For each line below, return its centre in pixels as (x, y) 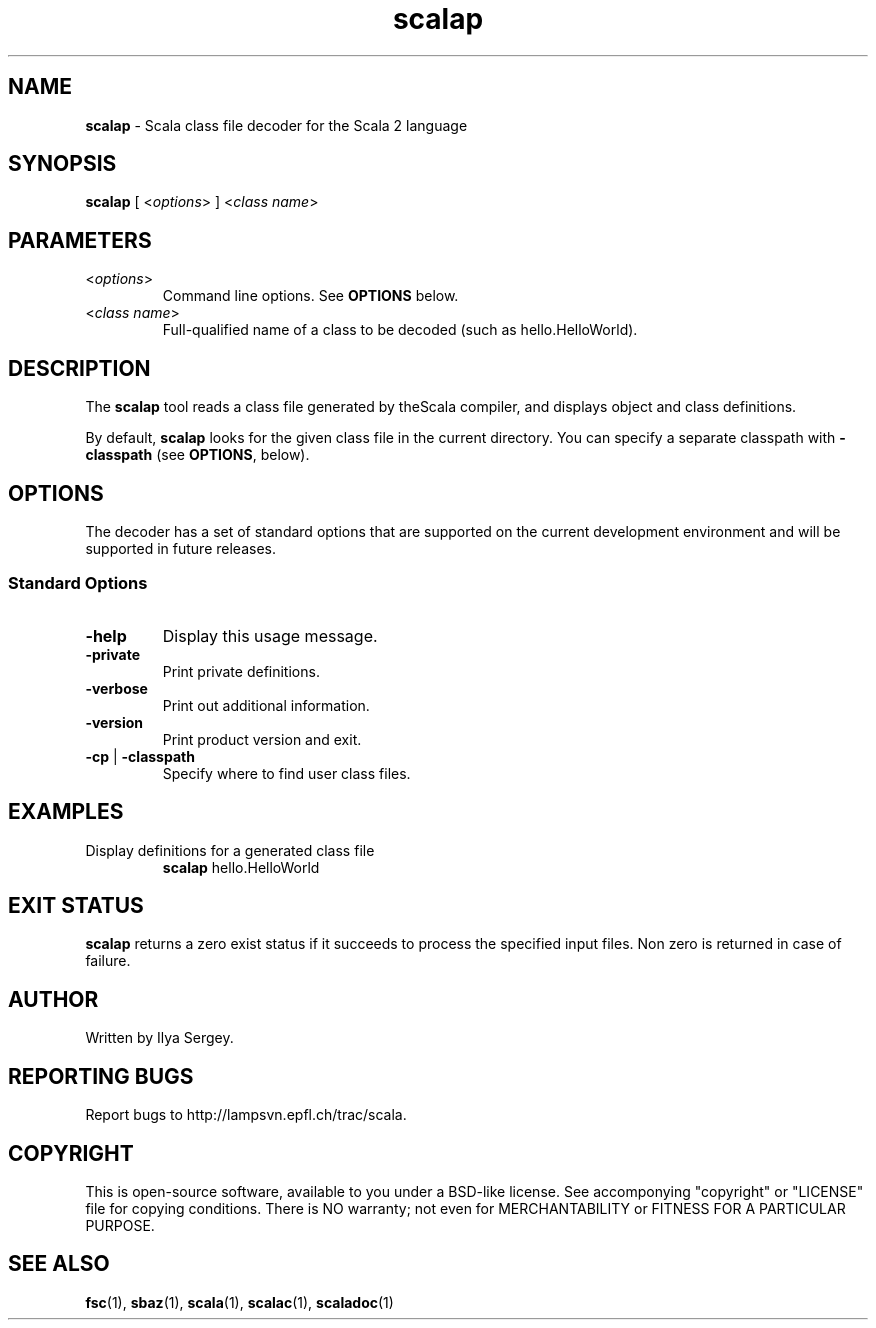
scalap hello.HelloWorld (241, 867)
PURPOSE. (120, 1225)
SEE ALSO (59, 1264)
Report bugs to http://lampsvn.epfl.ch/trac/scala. (246, 1115)
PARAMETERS (80, 240)
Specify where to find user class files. (286, 773)
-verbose (116, 688)
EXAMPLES (66, 812)
